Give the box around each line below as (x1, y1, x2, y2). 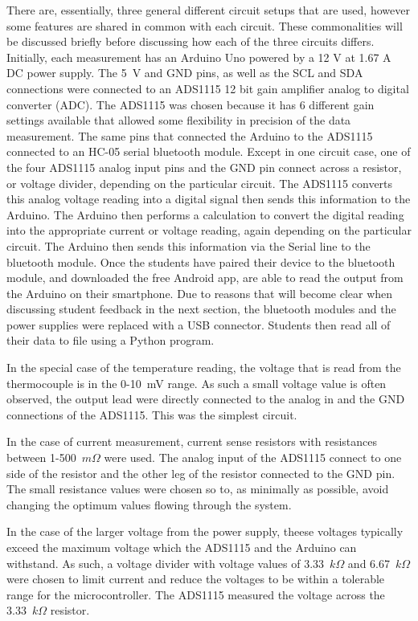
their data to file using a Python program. (6, 332, 215, 349)
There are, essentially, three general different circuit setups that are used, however (6, 2, 410, 18)
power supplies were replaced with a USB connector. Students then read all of (6, 316, 391, 333)
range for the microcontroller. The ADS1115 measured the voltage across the (6, 586, 385, 603)
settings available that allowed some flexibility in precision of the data (6, 112, 351, 129)
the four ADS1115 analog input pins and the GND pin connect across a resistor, (6, 158, 402, 175)
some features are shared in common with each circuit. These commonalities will (6, 17, 403, 34)
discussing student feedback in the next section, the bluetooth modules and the (6, 300, 396, 317)
